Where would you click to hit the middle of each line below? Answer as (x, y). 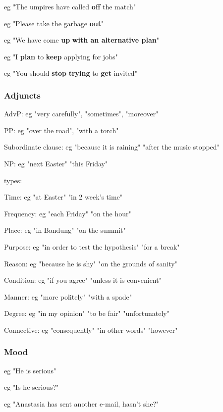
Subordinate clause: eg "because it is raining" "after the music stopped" (112, 147)
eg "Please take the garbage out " (54, 23)
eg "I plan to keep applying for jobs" (61, 56)
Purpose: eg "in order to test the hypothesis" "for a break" (92, 246)
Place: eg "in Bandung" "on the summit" (65, 230)
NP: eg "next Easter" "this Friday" (56, 163)
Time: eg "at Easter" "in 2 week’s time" (63, 197)
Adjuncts (22, 95)
